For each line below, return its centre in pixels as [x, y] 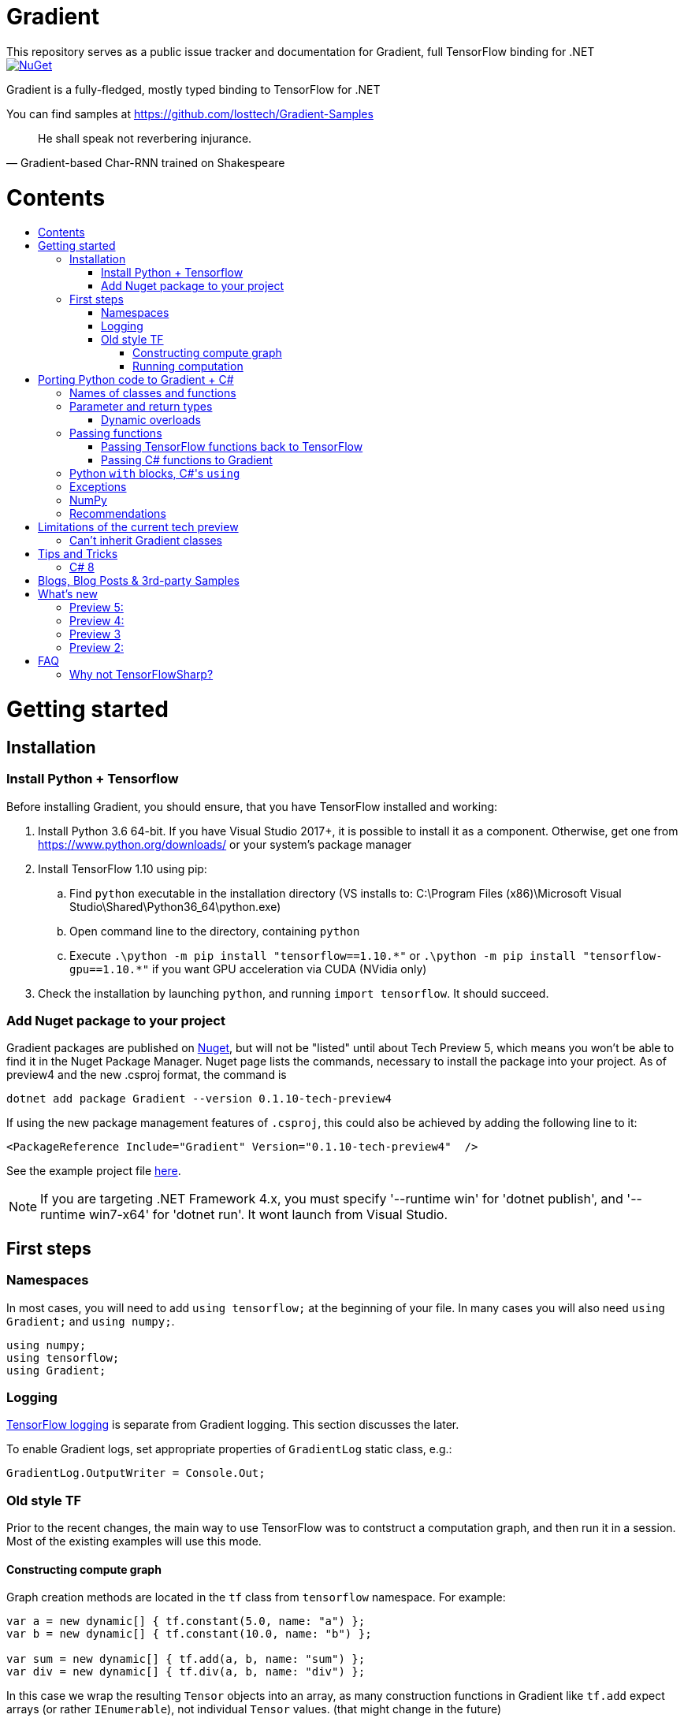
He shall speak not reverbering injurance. [145, 138]
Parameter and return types [141, 407]
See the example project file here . [94, 1171]
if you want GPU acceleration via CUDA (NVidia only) [290, 969]
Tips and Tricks [78, 554]
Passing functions [116, 433]
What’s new [68, 594]
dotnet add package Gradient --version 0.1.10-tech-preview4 [199, 1099]
